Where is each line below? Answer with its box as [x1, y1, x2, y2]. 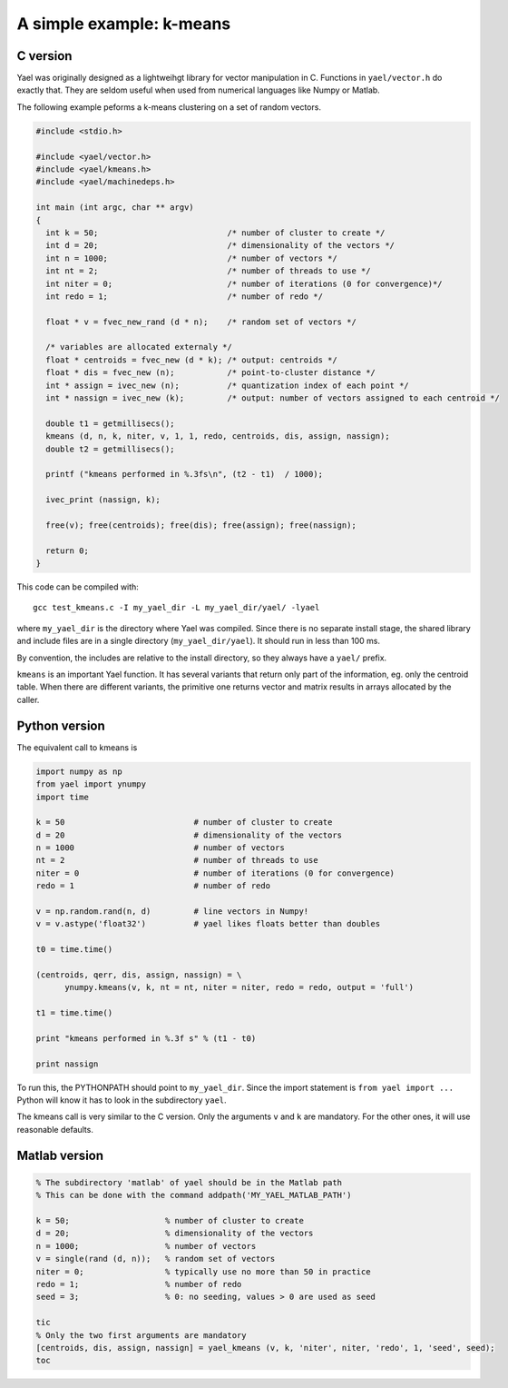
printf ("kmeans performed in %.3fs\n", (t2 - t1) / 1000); [45, 469, 324, 480]
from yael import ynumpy [35, 779, 147, 789]
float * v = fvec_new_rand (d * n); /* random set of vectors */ [45, 316, 357, 327]
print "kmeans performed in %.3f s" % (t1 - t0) [35, 1033, 257, 1044]
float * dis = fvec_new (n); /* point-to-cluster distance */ [45, 368, 376, 378]
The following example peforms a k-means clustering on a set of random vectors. [16, 101, 322, 113]
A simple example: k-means [16, 14, 231, 34]
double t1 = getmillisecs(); [45, 418, 176, 429]
